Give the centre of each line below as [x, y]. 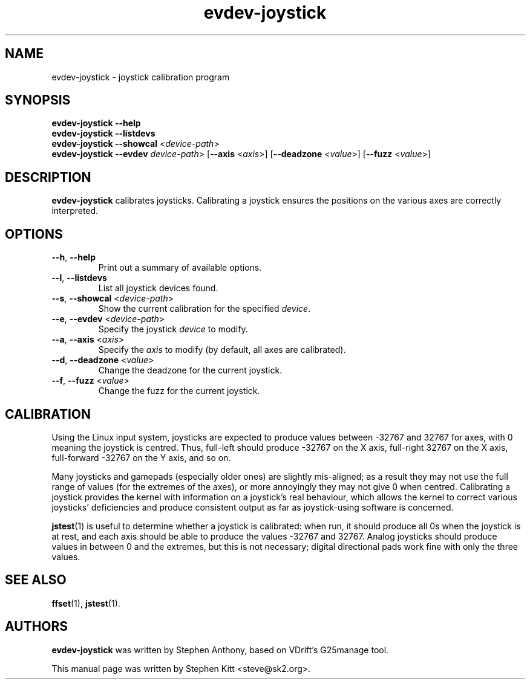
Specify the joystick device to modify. [173, 329]
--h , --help [74, 257]
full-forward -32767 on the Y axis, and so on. [141, 457]
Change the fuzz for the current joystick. [179, 391]
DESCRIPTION [48, 177]
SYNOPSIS [38, 100]
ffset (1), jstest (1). [86, 603]
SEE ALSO [36, 580]
